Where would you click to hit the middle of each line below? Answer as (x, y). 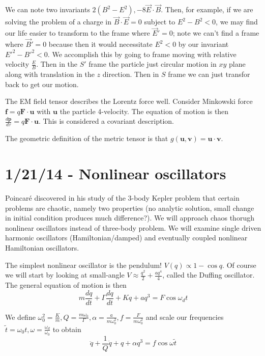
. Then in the (57, 64)
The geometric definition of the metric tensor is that (87, 138)
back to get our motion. (42, 84)
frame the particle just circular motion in (153, 64)
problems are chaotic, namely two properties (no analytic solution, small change (130, 208)
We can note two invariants (48, 9)
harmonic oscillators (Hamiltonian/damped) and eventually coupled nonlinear (126, 238)
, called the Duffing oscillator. (209, 275)
